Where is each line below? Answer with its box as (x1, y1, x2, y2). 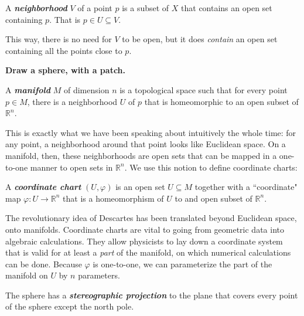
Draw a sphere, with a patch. (5, 64, 126, 76)
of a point (77, 2, 112, 13)
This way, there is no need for (5, 33, 112, 45)
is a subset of (122, 2, 169, 13)
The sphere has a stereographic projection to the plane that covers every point (5, 288, 298, 301)
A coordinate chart (5, 181, 81, 193)
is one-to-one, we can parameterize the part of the (93, 257, 272, 270)
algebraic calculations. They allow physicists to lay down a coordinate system (5, 235, 283, 247)
